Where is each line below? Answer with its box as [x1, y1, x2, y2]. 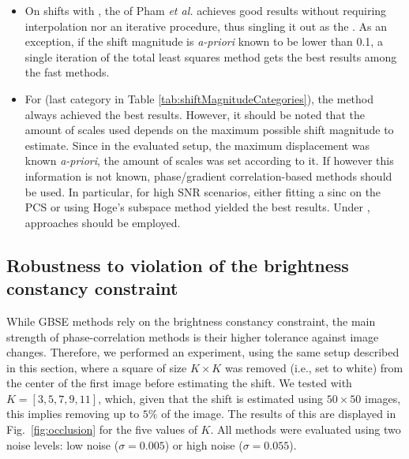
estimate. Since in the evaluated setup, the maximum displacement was [24, 136, 370, 153]
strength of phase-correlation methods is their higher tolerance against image [6, 328, 379, 345]
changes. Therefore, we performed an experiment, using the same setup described [6, 344, 400, 360]
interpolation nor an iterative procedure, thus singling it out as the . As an [24, 17, 388, 34]
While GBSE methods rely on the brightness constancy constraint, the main [6, 312, 376, 329]
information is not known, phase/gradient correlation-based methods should [24, 167, 392, 184]
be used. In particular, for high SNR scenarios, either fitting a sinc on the [24, 183, 381, 200]
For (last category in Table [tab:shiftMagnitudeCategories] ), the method [24, 90, 374, 106]
